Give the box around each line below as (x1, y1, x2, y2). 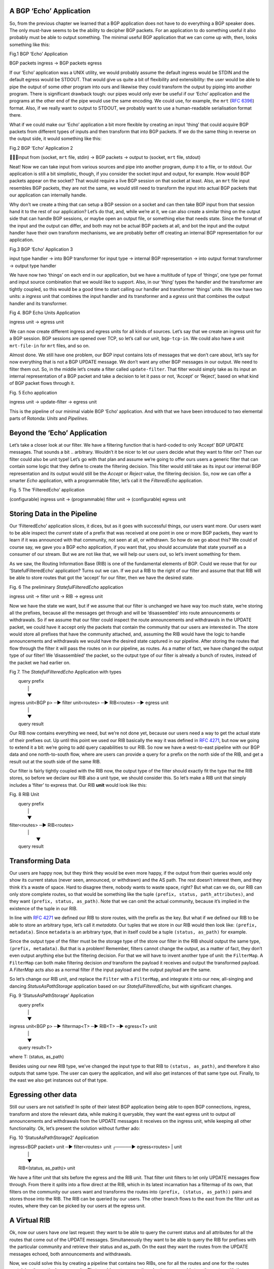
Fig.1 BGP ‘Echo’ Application (9, 51, 68, 57)
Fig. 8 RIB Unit (9, 791, 40, 797)
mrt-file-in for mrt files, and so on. (9, 343, 90, 349)
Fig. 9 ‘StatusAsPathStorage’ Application (9, 992, 94, 998)
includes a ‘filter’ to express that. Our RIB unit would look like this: (9, 782, 147, 788)
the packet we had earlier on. (9, 659, 71, 665)
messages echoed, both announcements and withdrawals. (9, 1251, 132, 1257)
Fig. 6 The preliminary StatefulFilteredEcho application (9, 584, 124, 590)
